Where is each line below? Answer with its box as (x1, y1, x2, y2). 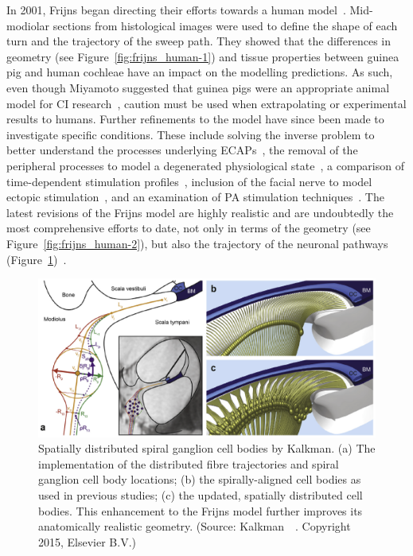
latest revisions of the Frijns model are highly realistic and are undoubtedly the (6, 204, 394, 220)
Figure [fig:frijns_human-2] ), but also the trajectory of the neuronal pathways (6, 235, 388, 251)
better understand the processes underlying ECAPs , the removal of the (6, 142, 358, 158)
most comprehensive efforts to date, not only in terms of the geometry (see (6, 220, 371, 236)
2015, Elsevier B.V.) (38, 533, 137, 550)
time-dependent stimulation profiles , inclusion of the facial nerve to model (6, 173, 372, 189)
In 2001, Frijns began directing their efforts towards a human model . (6, 2, 346, 17)
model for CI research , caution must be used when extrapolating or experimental (6, 95, 407, 111)
